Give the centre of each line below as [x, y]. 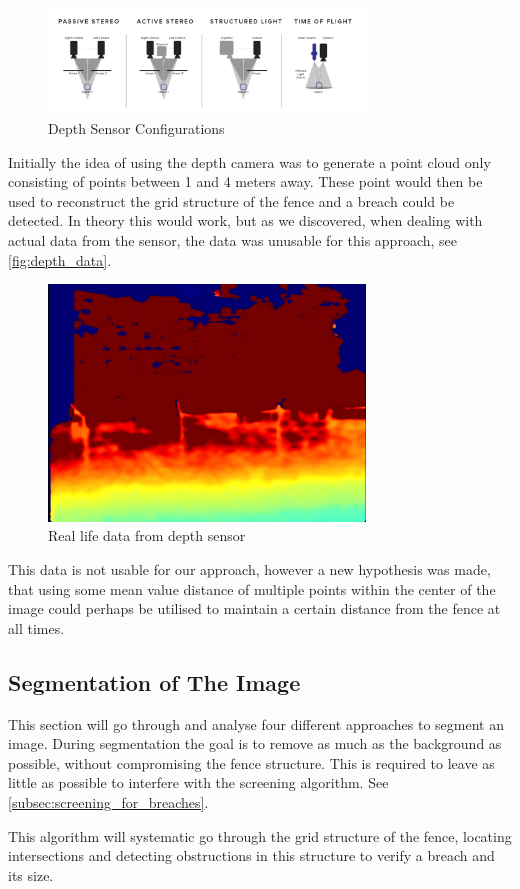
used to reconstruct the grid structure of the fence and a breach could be [231, 200]
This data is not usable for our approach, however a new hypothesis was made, [249, 569]
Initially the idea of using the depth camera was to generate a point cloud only [249, 161]
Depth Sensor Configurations [136, 128]
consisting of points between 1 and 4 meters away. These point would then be [245, 181]
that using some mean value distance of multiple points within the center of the [252, 588]
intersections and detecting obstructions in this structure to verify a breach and [251, 855]
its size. [31, 874]
